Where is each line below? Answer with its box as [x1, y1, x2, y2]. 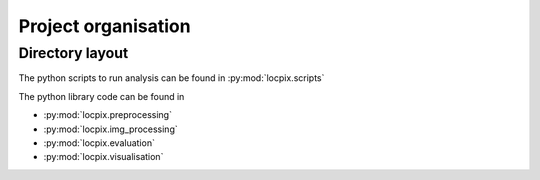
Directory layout [18, 44, 129, 62]
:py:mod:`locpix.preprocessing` [43, 109, 172, 121]
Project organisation [18, 15, 191, 37]
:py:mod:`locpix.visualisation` [43, 151, 164, 163]
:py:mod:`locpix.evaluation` [43, 136, 155, 149]
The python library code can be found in [18, 90, 185, 102]
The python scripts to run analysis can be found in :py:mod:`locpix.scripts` [18, 72, 325, 84]
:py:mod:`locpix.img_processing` [43, 123, 179, 135]
